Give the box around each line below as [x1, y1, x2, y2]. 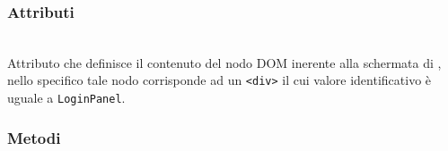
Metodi [7, 126, 61, 148]
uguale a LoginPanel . [7, 88, 126, 107]
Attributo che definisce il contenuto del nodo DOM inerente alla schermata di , [7, 53, 442, 71]
